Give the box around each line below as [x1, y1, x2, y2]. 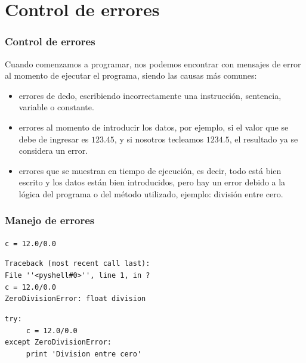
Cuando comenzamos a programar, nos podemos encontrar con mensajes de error [5, 57, 301, 70]
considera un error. [18, 144, 88, 157]
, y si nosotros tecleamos [114, 132, 204, 145]
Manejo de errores [5, 213, 95, 228]
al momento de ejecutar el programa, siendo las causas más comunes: [5, 69, 257, 82]
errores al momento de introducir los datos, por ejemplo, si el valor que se [18, 120, 289, 133]
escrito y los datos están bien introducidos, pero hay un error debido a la [18, 176, 286, 188]
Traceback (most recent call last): [5, 259, 150, 268]
